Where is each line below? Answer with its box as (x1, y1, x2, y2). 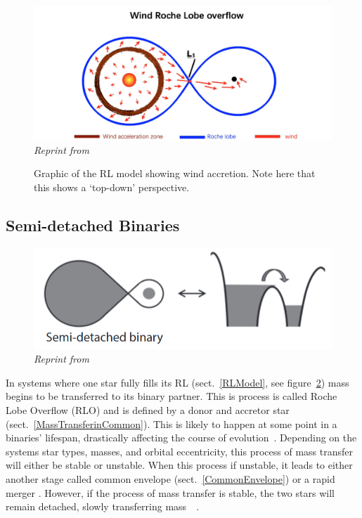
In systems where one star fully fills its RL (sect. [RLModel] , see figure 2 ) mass (6, 375, 349, 389)
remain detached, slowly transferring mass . (6, 499, 200, 514)
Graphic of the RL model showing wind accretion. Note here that (34, 166, 316, 181)
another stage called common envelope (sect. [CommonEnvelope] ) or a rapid (6, 472, 335, 486)
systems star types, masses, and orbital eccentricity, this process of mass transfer (6, 443, 353, 458)
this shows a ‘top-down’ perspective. (34, 180, 190, 195)
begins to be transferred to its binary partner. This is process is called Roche (6, 389, 337, 403)
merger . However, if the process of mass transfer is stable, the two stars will (6, 485, 335, 500)
